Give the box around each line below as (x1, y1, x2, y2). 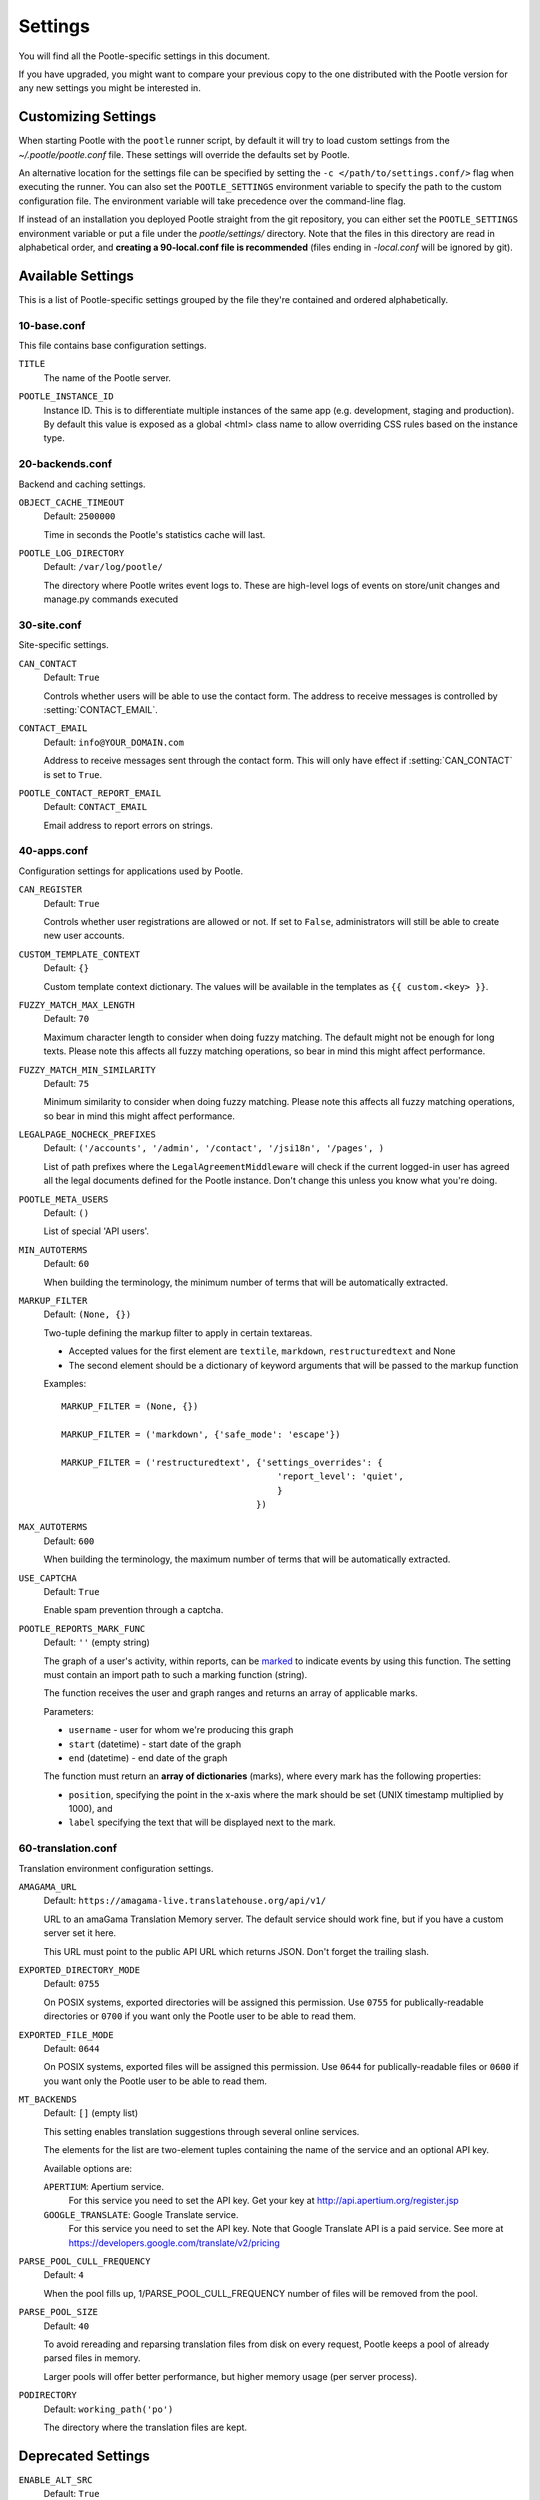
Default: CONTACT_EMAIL (43, 801, 148, 813)
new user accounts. (43, 930, 125, 942)
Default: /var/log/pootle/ (43, 561, 164, 573)
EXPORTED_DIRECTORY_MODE (18, 1964, 140, 1975)
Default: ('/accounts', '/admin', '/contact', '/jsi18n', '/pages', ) (43, 1142, 385, 1154)
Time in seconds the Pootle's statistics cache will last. (43, 528, 266, 540)
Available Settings (18, 267, 135, 284)
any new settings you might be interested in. (18, 82, 202, 94)
